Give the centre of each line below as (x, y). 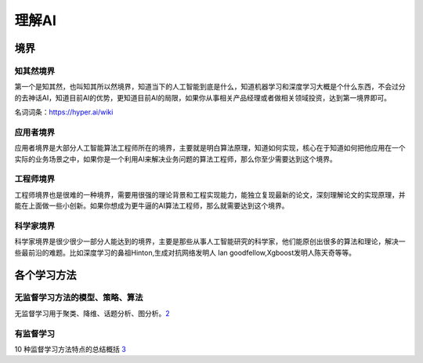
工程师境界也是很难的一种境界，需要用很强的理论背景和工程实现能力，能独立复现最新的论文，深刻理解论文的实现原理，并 (210, 194)
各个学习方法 (45, 275)
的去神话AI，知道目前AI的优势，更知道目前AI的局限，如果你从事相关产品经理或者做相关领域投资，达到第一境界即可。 (203, 97)
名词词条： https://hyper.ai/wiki (64, 112)
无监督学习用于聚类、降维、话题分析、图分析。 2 (92, 313)
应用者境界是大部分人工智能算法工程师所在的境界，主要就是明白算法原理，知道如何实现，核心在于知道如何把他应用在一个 (210, 148)
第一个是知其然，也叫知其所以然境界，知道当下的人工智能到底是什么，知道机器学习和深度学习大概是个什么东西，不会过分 (210, 87)
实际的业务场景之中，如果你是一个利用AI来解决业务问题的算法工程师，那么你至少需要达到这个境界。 (175, 159)
